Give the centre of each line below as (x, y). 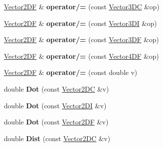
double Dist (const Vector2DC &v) (57, 138)
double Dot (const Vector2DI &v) (55, 105)
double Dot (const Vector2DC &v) (57, 88)
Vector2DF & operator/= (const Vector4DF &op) (81, 56)
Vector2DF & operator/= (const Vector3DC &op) (82, 6)
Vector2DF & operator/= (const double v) (71, 72)
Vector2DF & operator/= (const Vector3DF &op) (81, 39)
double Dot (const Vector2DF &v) (56, 122)
